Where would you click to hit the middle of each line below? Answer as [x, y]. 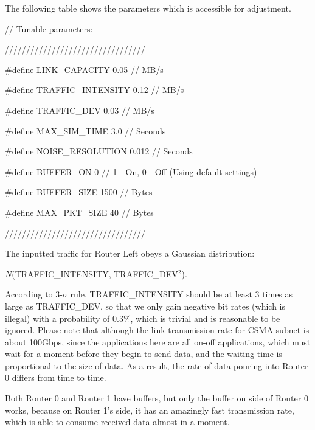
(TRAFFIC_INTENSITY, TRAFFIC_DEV [95, 273]
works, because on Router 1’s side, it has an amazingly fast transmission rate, [150, 410]
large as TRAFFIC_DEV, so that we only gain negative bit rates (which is [145, 306]
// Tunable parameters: [49, 28]
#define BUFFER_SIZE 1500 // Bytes [79, 192]
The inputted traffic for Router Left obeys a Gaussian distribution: [130, 253]
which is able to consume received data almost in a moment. [117, 422]
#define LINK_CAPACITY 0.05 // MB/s [84, 69]
